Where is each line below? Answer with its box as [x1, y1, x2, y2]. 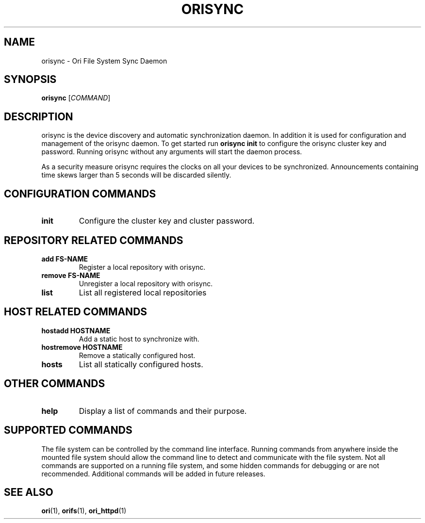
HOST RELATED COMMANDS [4, 306, 147, 318]
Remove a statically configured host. [79, 351, 196, 360]
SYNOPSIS [4, 73, 57, 86]
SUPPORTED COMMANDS [4, 424, 132, 437]
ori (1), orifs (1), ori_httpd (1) [41, 507, 127, 515]
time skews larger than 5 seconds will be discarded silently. [41, 171, 231, 180]
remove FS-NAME [41, 271, 100, 279]
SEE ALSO [4, 486, 53, 498]
